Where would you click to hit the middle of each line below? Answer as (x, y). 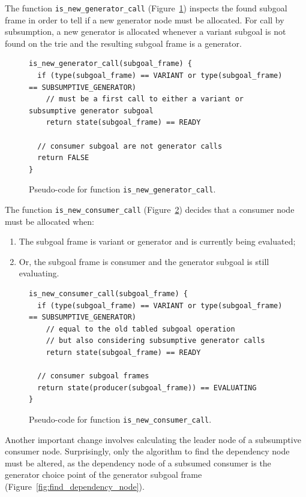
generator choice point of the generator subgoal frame (103, 475)
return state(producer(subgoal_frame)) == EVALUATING (147, 388)
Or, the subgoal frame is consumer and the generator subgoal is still (144, 261)
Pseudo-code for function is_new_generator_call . (122, 189)
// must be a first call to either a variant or (145, 99)
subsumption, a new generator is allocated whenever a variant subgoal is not (145, 31)
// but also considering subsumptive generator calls (155, 341)
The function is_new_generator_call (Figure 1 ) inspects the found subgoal (146, 8)
